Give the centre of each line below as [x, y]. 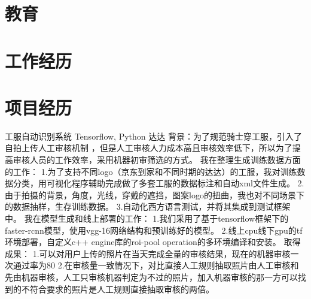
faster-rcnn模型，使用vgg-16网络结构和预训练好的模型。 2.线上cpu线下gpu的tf [154, 230]
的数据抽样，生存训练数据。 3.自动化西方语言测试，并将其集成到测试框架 [148, 206]
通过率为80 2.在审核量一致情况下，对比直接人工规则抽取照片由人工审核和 [156, 265]
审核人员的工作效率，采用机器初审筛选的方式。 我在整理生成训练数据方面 [157, 160]
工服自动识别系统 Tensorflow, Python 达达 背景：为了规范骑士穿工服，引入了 [153, 136]
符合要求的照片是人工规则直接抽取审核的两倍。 [122, 289]
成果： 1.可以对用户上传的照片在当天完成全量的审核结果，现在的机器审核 [148, 253]
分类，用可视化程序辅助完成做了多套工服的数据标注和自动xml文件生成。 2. [158, 183]
